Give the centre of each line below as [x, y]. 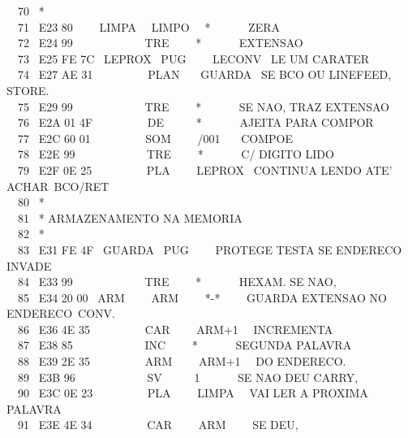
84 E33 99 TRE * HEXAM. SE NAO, [177, 282]
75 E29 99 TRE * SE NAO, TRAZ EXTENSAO [203, 106]
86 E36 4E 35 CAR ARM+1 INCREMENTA [175, 329]
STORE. [28, 90]
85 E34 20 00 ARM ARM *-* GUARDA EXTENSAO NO [202, 297]
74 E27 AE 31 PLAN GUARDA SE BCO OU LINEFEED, [204, 74]
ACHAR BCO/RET [58, 186]
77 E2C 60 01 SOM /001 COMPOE [155, 138]
